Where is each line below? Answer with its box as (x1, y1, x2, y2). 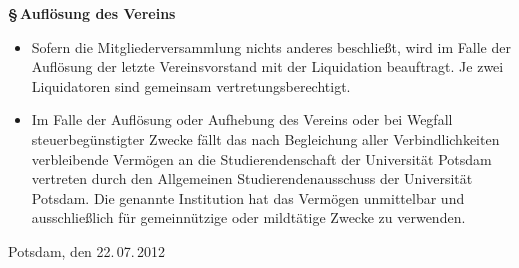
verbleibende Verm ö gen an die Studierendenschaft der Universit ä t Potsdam (31, 148, 492, 169)
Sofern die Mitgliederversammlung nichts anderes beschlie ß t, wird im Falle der (31, 36, 511, 57)
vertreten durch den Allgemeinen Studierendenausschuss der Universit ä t (31, 168, 473, 189)
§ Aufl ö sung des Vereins (8, 3, 176, 23)
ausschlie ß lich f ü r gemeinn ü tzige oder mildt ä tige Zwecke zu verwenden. (31, 207, 466, 228)
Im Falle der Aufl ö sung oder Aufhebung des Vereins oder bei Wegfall (31, 109, 453, 130)
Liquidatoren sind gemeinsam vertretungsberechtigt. (31, 75, 351, 96)
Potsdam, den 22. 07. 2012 (8, 240, 166, 261)
